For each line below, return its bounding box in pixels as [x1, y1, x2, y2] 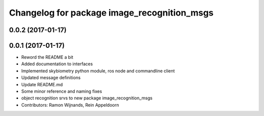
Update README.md [21, 81, 63, 87]
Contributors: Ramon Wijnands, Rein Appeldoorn [21, 102, 119, 108]
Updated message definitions [21, 75, 81, 80]
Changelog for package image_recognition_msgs [9, 7, 214, 18]
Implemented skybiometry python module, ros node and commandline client [21, 68, 175, 74]
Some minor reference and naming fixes [21, 88, 102, 95]
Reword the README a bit [21, 54, 73, 60]
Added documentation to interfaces [21, 61, 93, 67]
